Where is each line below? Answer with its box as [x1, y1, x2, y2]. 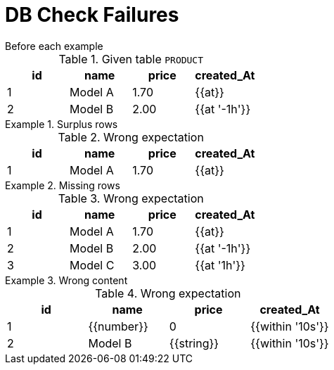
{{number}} [88, 319, 148, 333]
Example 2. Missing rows [5, 179, 120, 191]
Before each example [5, 39, 103, 52]
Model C [70, 257, 115, 272]
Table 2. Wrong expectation [58, 129, 204, 144]
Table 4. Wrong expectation [95, 286, 241, 300]
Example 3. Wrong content [5, 274, 128, 286]
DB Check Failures [5, 3, 179, 27]
